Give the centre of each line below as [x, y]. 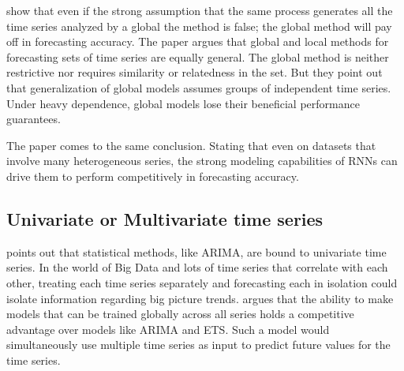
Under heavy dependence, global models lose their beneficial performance [183, 103]
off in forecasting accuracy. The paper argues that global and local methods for [198, 41]
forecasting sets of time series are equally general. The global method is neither [198, 56]
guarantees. [34, 119]
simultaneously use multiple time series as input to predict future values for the [198, 345]
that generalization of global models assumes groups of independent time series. [199, 87]
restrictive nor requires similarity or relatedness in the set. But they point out [195, 72]
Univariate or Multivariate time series [165, 218]
